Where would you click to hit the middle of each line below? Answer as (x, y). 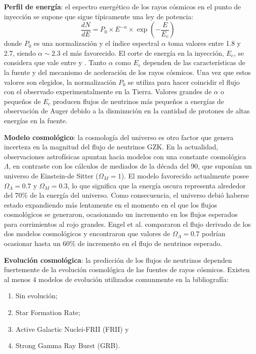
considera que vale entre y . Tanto (55, 62)
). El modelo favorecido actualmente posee (185, 175)
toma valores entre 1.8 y (204, 43)
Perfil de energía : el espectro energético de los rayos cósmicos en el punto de (123, 6)
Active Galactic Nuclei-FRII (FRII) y (72, 329)
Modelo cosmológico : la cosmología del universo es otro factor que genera (119, 137)
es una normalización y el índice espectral (96, 43)
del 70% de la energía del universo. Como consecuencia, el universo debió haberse (127, 195)
